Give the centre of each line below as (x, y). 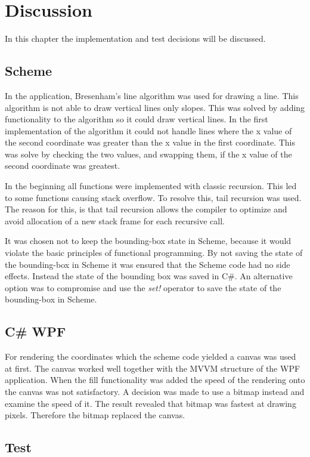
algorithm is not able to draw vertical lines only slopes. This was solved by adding (155, 107)
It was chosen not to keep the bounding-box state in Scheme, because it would (148, 241)
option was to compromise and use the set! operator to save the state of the (143, 287)
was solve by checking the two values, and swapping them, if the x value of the (148, 154)
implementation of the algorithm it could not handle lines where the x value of (148, 130)
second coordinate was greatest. (63, 166)
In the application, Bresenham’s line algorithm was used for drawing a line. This (152, 95)
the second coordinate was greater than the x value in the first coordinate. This (150, 142)
